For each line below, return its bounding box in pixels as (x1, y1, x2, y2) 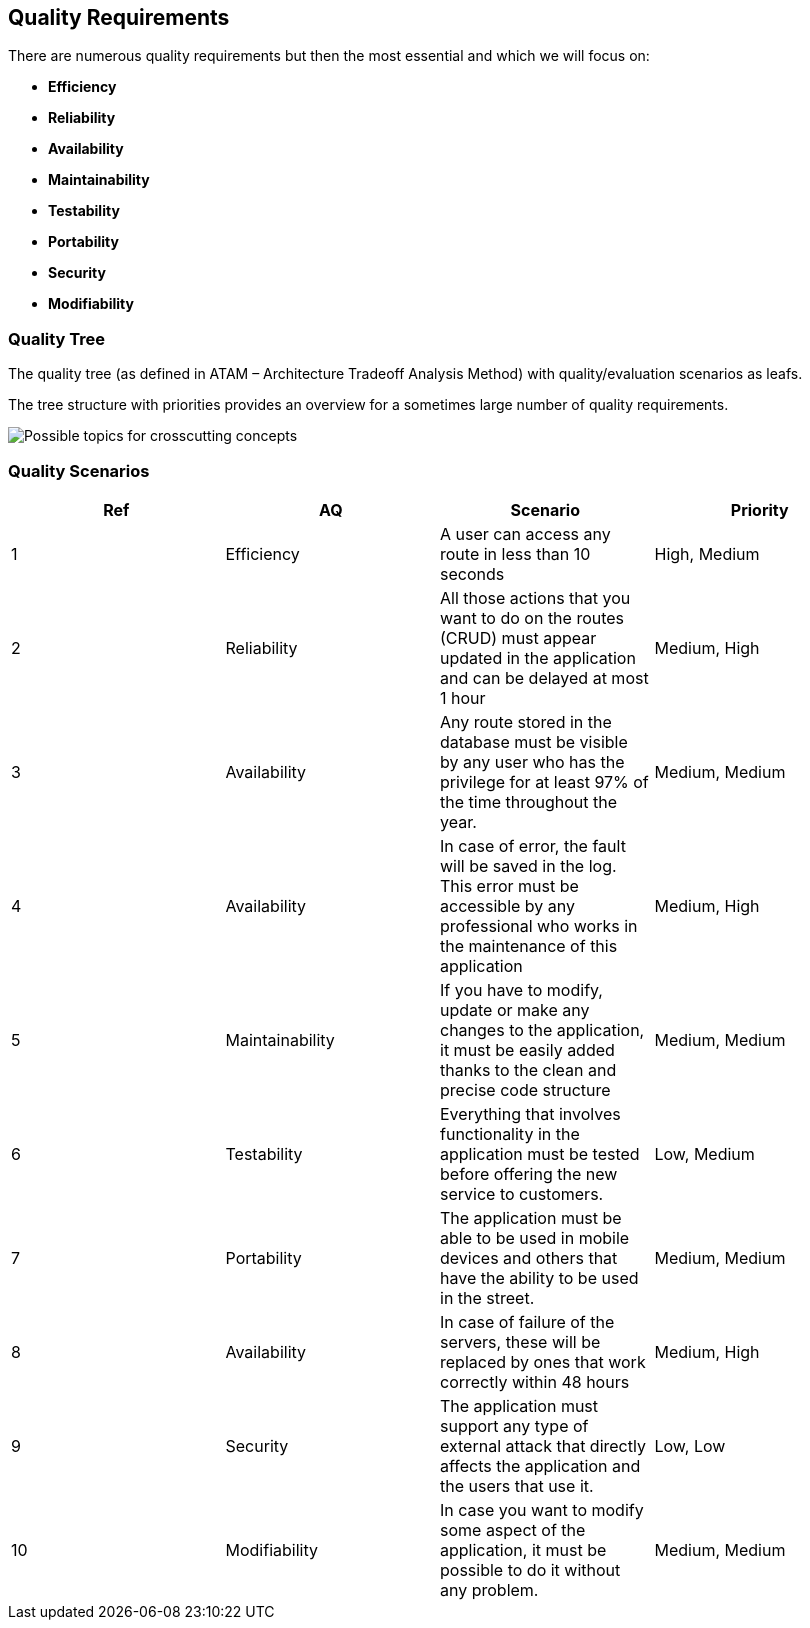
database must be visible (440, 731, 628, 752)
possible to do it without (440, 1559, 621, 1580)
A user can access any (440, 523, 611, 544)
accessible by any (440, 895, 576, 916)
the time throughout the (440, 791, 618, 812)
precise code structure (440, 1079, 611, 1100)
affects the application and (440, 1455, 641, 1476)
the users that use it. (440, 1475, 594, 1496)
